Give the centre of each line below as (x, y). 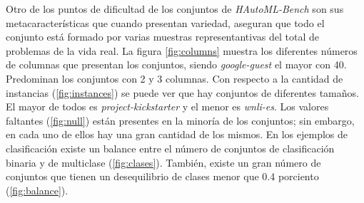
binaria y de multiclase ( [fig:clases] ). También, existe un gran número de (163, 162)
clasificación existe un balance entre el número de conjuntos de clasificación (170, 148)
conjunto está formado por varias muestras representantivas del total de (162, 37)
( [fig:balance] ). (37, 190)
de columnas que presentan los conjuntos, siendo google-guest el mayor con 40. (176, 64)
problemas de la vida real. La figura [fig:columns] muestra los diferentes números (182, 50)
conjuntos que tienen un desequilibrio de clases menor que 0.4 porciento (162, 176)
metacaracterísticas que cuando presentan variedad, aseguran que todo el (165, 22)
